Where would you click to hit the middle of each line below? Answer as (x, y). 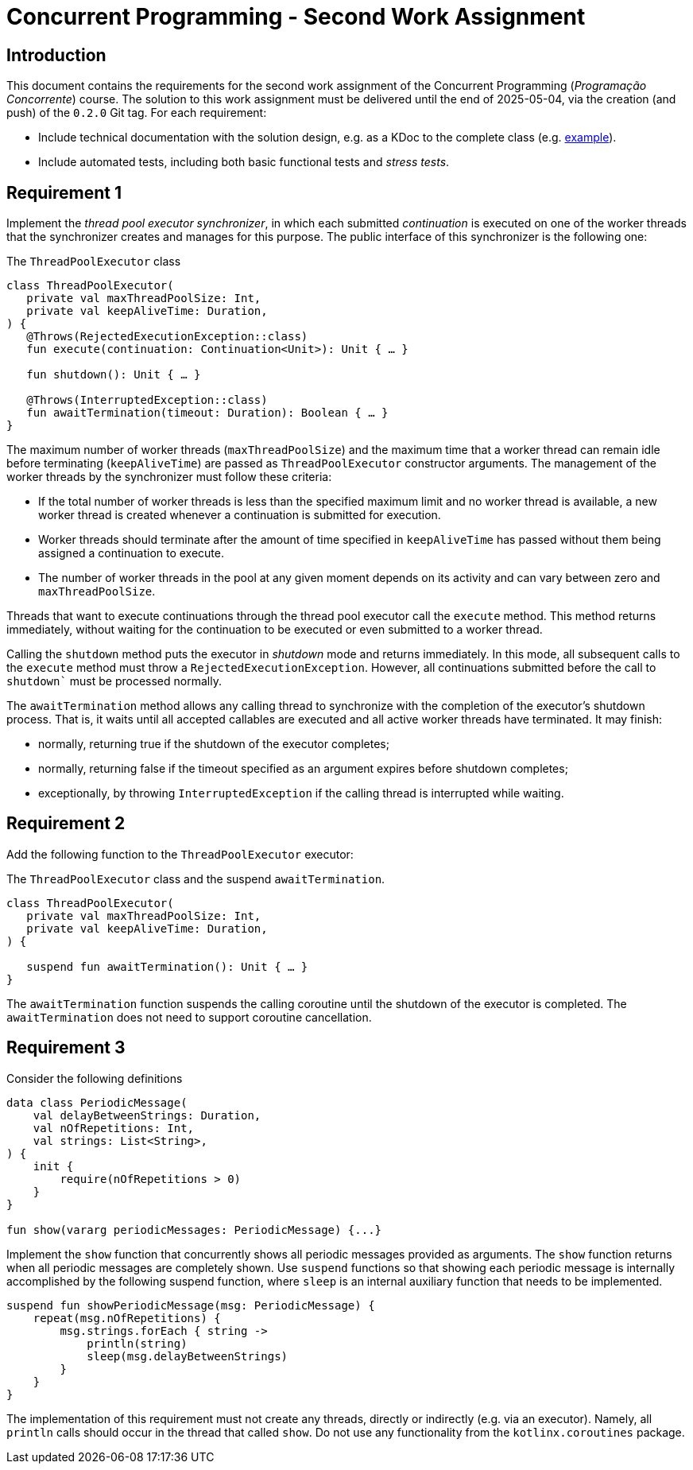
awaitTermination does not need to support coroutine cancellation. (189, 1017)
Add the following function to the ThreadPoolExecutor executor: (180, 854)
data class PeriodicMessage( (97, 1102)
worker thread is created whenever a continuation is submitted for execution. (240, 515)
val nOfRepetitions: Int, (114, 1128)
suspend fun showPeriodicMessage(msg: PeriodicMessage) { (191, 1305)
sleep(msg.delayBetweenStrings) (188, 1356)
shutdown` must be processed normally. (114, 681)
